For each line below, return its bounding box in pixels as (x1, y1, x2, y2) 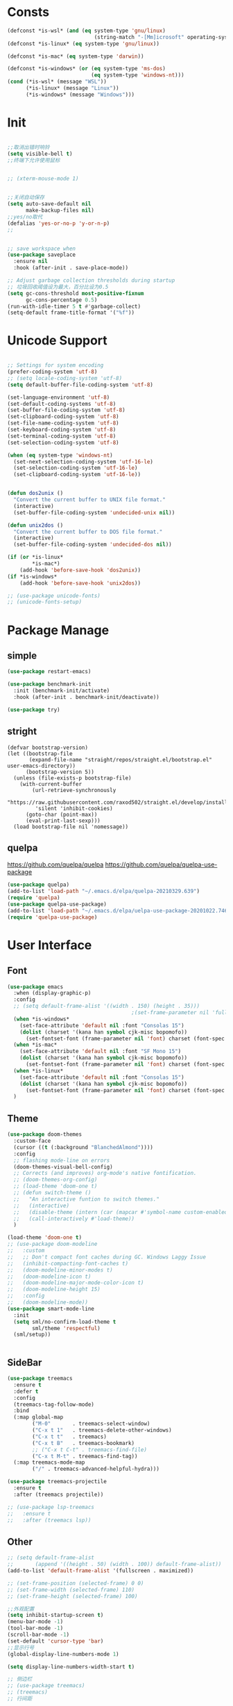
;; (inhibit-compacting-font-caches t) (7, 1260, 129, 1267)
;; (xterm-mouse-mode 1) (7, 175, 79, 182)
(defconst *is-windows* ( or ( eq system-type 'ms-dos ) (7, 65, 166, 72)
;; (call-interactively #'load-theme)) (13, 1215, 135, 1222)
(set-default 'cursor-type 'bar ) (7, 1637, 104, 1645)
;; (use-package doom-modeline (7, 1240, 98, 1248)
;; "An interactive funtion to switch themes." (13, 1195, 159, 1203)
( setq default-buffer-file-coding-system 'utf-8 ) (7, 381, 154, 388)
